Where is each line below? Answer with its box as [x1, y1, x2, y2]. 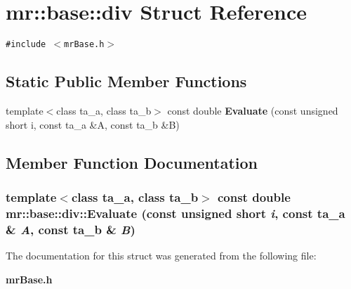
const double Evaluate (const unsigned [167, 103, 338, 117]
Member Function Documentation [6, 151, 258, 173]
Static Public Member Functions [6, 70, 247, 92]
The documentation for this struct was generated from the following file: [6, 248, 317, 263]
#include [6, 39, 46, 50]
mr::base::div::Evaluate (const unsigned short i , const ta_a [6, 204, 345, 221]
